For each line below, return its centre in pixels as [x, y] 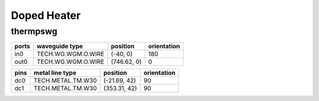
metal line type [55, 73]
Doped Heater [46, 15]
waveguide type [60, 46]
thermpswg [34, 31]
